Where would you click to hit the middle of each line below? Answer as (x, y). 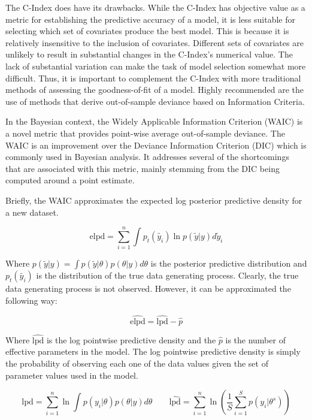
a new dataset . (32, 212)
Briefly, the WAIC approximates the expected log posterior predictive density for (154, 200)
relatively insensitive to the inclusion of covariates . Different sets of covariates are (155, 42)
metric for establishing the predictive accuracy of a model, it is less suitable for (151, 19)
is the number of (255, 339)
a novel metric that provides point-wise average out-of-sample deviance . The (145, 133)
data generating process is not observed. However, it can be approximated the (148, 288)
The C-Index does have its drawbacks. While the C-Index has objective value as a (155, 7)
